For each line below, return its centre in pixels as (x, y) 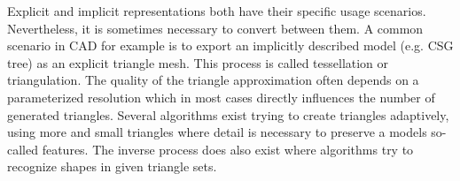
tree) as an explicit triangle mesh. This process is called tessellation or (198, 62)
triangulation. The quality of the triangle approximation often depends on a (213, 80)
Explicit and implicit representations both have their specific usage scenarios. (217, 11)
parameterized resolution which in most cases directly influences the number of (221, 97)
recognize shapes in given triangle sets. (112, 166)
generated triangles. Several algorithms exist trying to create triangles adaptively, (228, 114)
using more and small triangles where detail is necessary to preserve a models (217, 132)
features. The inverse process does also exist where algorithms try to (228, 149)
